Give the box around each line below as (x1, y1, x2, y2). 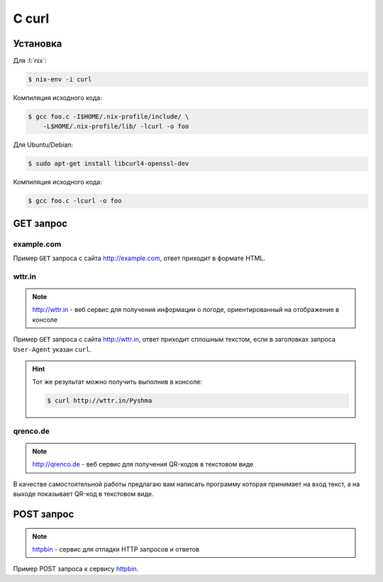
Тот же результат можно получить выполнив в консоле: (32, 378, 202, 386)
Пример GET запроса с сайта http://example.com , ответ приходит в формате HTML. (13, 254, 266, 262)
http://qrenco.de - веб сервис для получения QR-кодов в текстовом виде (32, 460, 254, 469)
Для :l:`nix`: (13, 57, 48, 65)
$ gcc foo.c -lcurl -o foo (28, 197, 122, 205)
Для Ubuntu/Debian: (13, 140, 74, 149)
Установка (13, 38, 62, 50)
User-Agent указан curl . (13, 345, 92, 354)
